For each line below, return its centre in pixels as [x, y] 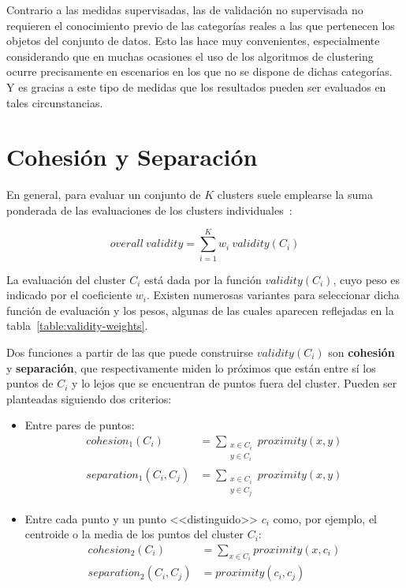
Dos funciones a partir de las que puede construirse [130, 352]
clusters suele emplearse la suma [295, 195]
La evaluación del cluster [66, 279]
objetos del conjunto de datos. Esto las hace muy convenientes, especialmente [193, 41]
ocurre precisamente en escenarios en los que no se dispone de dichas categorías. [199, 71]
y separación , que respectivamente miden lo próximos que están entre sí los [191, 367]
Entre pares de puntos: [80, 425]
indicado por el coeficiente [69, 295]
